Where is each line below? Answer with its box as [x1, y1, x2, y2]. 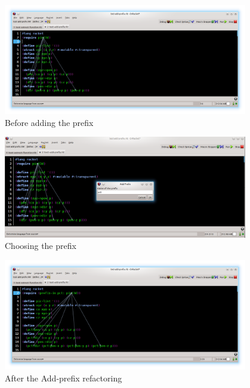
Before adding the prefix [5, 116, 94, 128]
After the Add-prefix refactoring [5, 371, 122, 384]
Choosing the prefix [5, 239, 76, 252]
